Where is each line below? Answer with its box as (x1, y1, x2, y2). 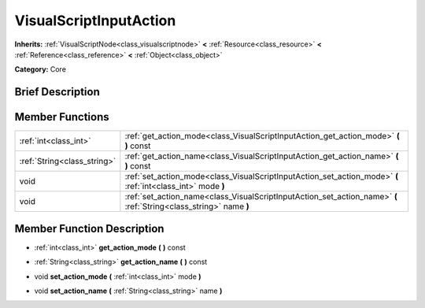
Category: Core (14, 65, 67, 74)
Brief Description (14, 85, 100, 98)
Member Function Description (14, 221, 164, 236)
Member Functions (14, 110, 109, 124)
